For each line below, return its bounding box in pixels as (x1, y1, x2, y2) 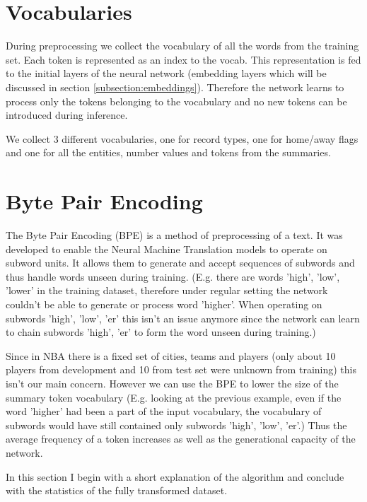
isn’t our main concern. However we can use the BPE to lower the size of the (6, 375, 339, 390)
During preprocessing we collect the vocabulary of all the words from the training (6, 38, 359, 53)
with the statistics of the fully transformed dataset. (6, 483, 228, 498)
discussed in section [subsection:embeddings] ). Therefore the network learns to (6, 79, 344, 94)
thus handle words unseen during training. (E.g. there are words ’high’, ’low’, (6, 269, 340, 284)
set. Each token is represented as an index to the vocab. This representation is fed (6, 52, 361, 66)
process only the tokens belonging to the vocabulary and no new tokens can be (6, 93, 347, 108)
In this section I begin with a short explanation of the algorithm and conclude (6, 469, 344, 484)
